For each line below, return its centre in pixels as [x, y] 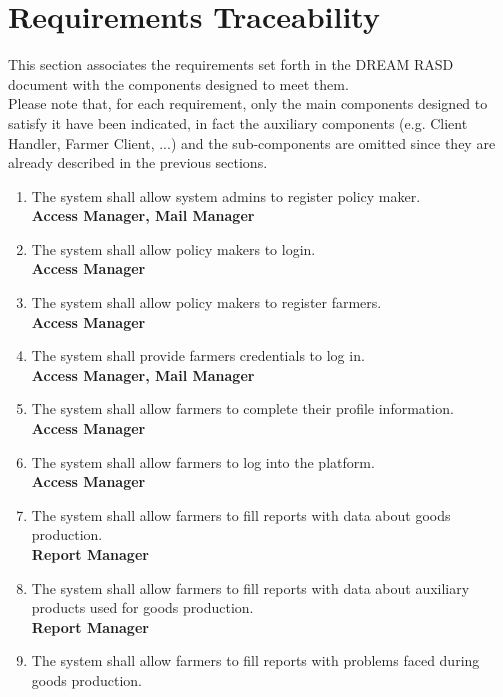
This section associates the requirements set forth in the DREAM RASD [231, 64]
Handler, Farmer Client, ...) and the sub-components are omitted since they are [252, 142]
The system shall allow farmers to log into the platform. [203, 461]
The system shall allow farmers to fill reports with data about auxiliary [250, 587]
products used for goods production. [142, 607]
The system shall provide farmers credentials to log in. [198, 355]
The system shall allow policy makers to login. [173, 248]
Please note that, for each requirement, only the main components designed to [248, 103]
